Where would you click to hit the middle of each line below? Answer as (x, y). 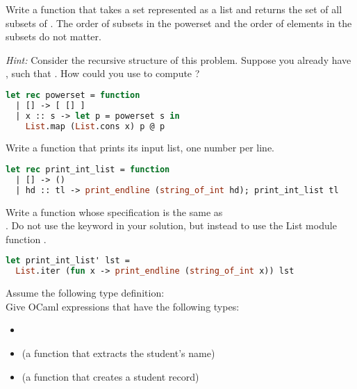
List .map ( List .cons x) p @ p (95, 126)
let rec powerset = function (73, 95)
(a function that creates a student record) (110, 376)
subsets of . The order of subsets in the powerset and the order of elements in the (179, 23)
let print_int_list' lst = (68, 261)
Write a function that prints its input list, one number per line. (140, 148)
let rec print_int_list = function (88, 170)
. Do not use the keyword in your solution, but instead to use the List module (171, 225)
